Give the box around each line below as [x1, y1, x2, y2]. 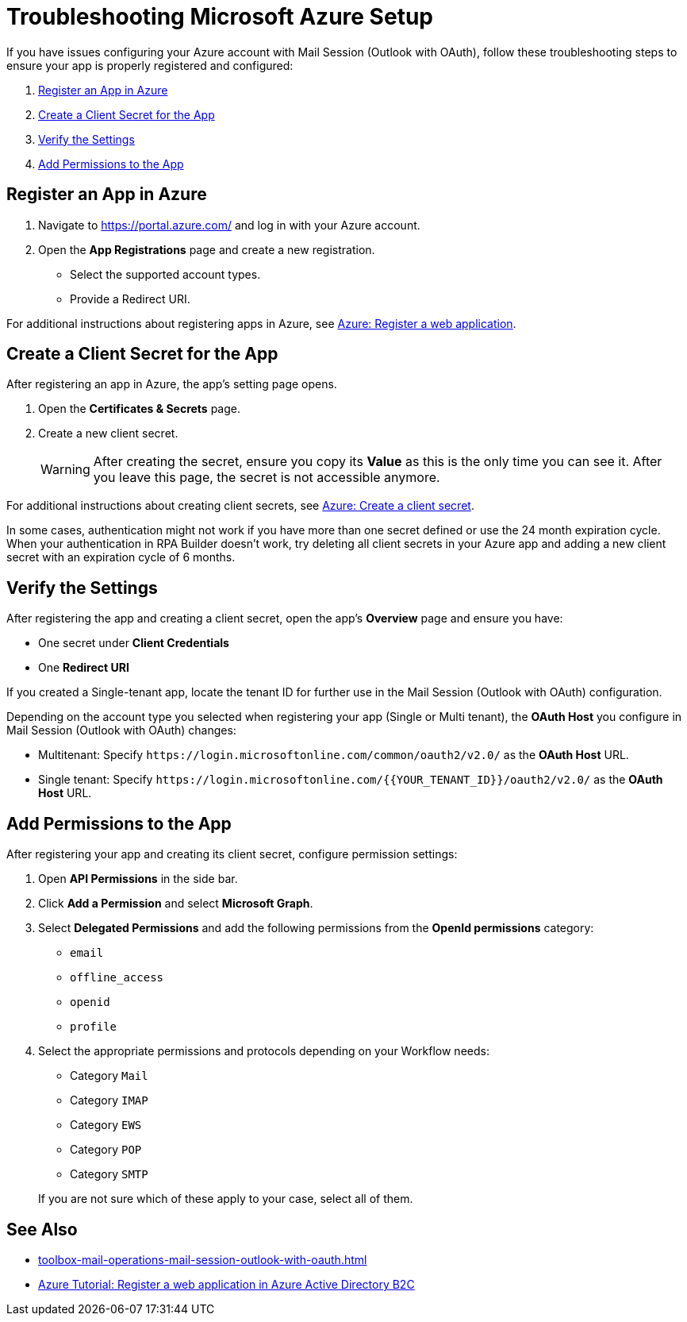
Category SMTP [70, 1167, 148, 1181]
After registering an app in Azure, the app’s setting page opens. [6, 377, 337, 391]
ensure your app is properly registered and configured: [6, 58, 294, 72]
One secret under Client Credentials [38, 636, 229, 650]
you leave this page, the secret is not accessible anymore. [93, 469, 440, 486]
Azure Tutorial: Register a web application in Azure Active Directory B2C [38, 1277, 415, 1291]
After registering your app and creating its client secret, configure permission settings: [6, 847, 458, 861]
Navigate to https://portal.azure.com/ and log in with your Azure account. [38, 218, 420, 232]
